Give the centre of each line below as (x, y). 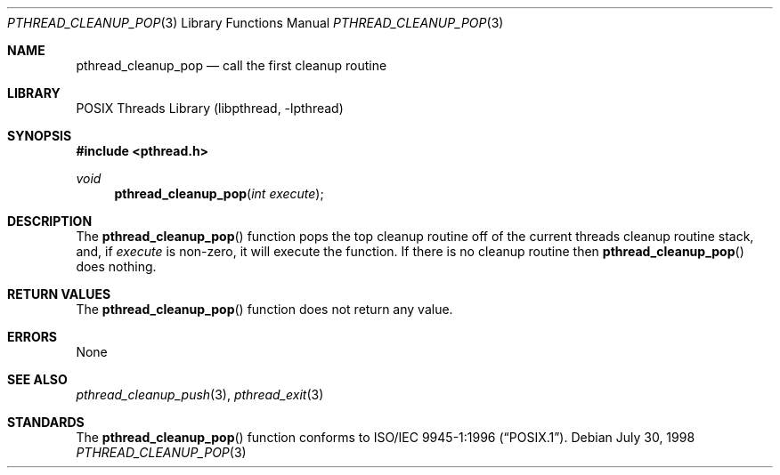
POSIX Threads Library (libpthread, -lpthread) (210, 108)
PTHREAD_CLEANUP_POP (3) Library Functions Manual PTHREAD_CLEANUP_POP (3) (256, 23)
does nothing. (116, 266)
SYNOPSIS (40, 136)
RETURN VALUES (59, 294)
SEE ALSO (37, 379)
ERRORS (32, 337)
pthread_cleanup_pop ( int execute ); (219, 193)
